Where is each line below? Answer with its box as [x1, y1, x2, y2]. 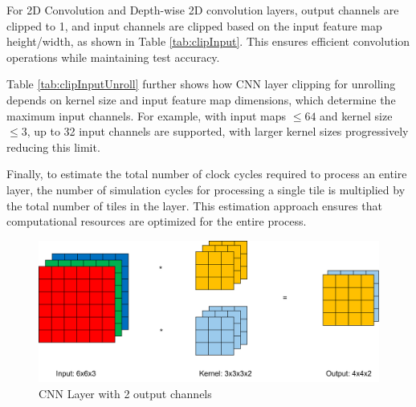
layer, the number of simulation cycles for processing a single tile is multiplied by [6, 181, 406, 197]
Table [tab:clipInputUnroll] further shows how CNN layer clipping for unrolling [6, 75, 396, 92]
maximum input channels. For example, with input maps [6, 107, 287, 124]
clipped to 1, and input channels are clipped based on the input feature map [6, 17, 382, 34]
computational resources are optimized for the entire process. [6, 213, 307, 230]
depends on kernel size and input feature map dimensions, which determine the [6, 91, 396, 108]
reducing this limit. [6, 138, 100, 155]
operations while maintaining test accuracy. [6, 48, 220, 65]
